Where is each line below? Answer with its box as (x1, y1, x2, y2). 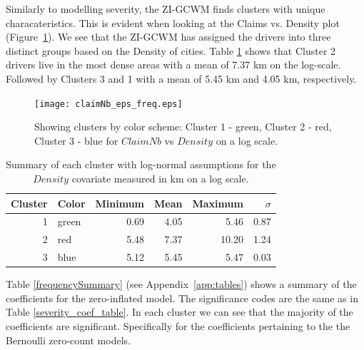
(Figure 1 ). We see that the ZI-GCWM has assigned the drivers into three (6, 29, 331, 44)
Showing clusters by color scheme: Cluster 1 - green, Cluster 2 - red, (34, 119, 332, 134)
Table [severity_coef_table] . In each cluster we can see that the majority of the (6, 304, 353, 319)
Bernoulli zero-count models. (6, 332, 131, 347)
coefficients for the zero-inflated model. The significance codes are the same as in (6, 290, 358, 305)
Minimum (95, 195, 145, 210)
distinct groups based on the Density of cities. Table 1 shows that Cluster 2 (6, 43, 336, 58)
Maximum (192, 195, 243, 210)
